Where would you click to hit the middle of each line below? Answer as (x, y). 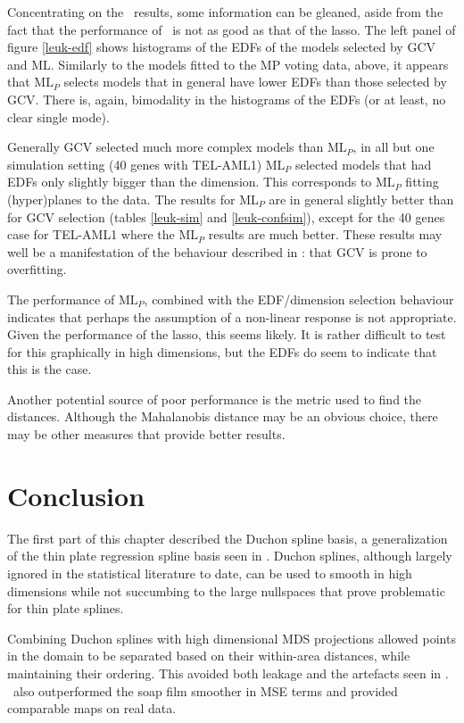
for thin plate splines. (66, 608)
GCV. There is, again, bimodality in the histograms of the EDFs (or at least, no (227, 99)
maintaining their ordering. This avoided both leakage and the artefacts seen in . (228, 673)
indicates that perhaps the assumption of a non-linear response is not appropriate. (232, 316)
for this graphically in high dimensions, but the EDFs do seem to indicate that (222, 351)
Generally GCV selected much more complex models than (166, 147)
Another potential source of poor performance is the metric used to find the (215, 399)
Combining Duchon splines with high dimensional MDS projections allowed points (232, 638)
